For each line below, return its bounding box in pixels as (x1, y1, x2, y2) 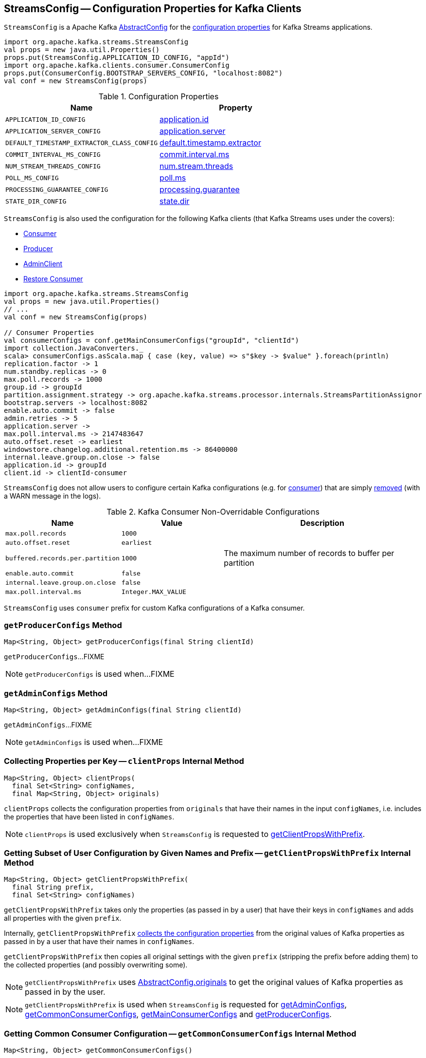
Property (219, 103, 252, 113)
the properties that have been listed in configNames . (4, 812, 175, 821)
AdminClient (23, 260, 63, 268)
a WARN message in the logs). (4, 492, 101, 501)
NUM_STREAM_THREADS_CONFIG (5, 162, 101, 170)
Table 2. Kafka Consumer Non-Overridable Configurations (106, 507, 319, 517)
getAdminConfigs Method (4, 688, 108, 698)
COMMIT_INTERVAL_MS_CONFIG (5, 150, 101, 158)
